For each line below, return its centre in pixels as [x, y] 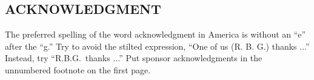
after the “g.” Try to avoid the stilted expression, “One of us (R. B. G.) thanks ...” [157, 46]
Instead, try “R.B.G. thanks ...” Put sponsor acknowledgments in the [134, 58]
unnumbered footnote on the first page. [78, 69]
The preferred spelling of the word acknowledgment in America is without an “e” [155, 34]
